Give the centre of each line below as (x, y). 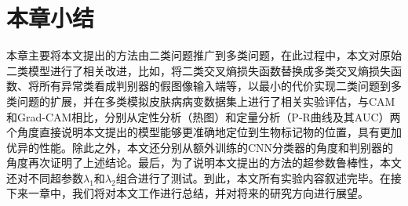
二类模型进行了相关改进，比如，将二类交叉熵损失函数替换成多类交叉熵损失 (199, 70)
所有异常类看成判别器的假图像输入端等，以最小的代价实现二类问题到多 (220, 86)
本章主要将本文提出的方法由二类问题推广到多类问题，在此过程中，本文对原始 (204, 55)
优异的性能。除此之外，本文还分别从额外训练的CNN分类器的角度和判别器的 (200, 147)
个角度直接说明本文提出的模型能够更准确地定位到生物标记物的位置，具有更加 (204, 132)
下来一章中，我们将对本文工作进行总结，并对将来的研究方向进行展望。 (188, 193)
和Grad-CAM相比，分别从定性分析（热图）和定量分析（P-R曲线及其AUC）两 (204, 116)
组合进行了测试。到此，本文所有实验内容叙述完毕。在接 (259, 177)
